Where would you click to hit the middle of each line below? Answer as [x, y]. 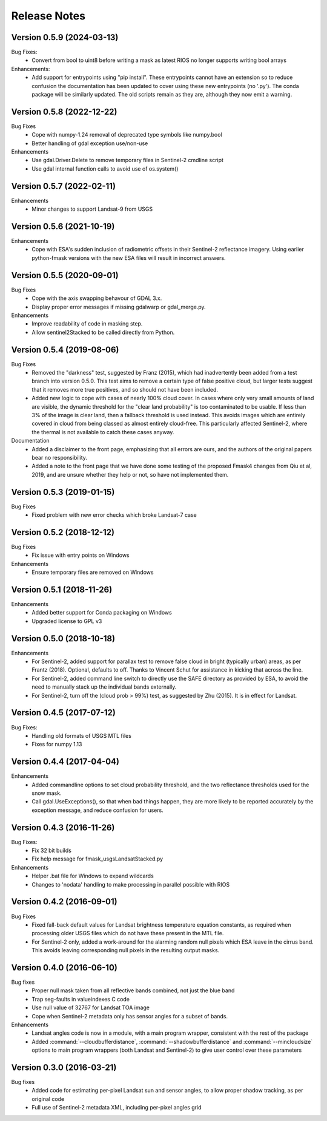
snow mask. [47, 793]
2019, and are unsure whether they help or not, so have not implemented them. [130, 474]
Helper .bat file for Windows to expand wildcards [93, 876]
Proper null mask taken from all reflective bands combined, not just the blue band [133, 990]
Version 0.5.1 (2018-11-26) [62, 589]
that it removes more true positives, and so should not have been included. [125, 389]
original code [48, 1099]
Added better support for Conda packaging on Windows [102, 613]
